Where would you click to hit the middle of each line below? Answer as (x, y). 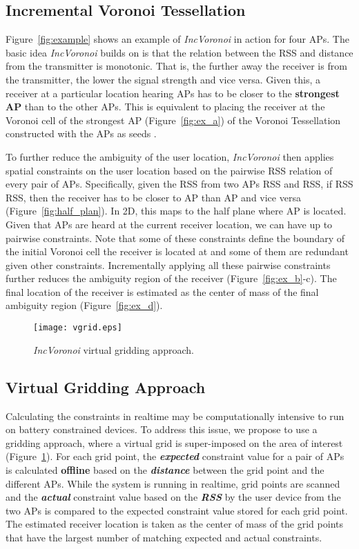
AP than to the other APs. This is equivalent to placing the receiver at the (165, 107)
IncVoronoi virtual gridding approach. (114, 349)
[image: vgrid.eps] (78, 328)
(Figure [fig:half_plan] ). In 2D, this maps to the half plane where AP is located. (176, 211)
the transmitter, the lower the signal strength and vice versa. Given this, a (163, 79)
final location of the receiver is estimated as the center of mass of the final (162, 291)
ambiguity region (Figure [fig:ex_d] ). (84, 305)
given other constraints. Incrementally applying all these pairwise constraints (168, 264)
